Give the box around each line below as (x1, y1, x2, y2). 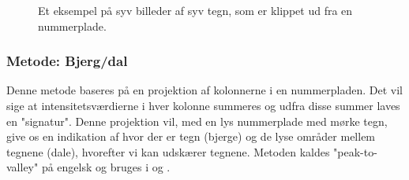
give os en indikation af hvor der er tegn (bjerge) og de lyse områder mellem (6, 128, 376, 145)
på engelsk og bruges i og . (41, 159, 171, 175)
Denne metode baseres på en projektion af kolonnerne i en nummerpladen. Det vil (6, 82, 403, 98)
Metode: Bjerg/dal (6, 51, 128, 71)
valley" (6, 159, 39, 175)
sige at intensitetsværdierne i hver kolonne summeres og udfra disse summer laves (6, 97, 400, 113)
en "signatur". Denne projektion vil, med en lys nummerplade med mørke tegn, (6, 112, 388, 129)
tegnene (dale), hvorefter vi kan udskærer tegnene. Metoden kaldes (6, 143, 330, 160)
